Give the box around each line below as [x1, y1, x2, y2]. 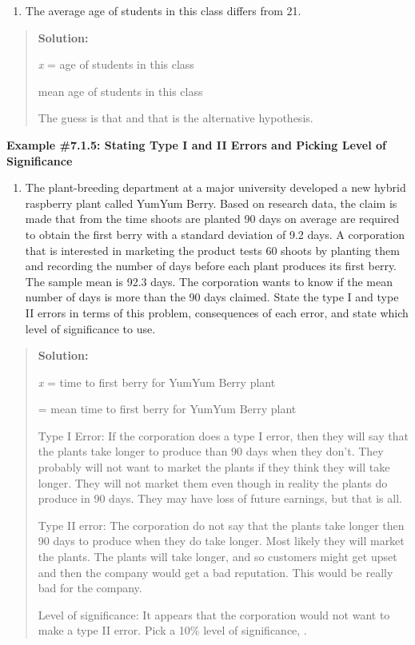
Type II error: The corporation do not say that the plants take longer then [38, 516, 405, 533]
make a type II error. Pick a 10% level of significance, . [38, 622, 307, 639]
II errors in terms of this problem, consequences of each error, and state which [25, 304, 409, 321]
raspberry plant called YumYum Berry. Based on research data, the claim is [25, 194, 397, 211]
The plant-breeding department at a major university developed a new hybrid [25, 179, 406, 196]
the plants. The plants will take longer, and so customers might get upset [38, 548, 397, 565]
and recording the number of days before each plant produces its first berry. [25, 257, 397, 274]
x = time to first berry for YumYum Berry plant [38, 373, 276, 390]
